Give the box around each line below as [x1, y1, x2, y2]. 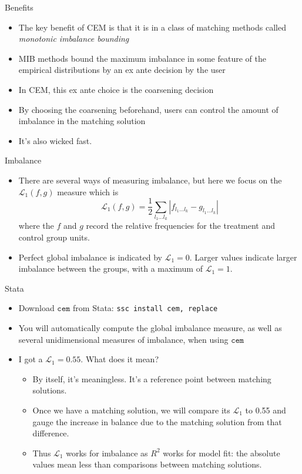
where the [18, 219, 54, 232]
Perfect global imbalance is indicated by [18, 251, 162, 263]
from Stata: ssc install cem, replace [73, 302, 218, 314]
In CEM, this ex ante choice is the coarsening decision [18, 83, 214, 95]
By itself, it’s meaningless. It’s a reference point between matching [32, 372, 271, 385]
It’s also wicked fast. [18, 134, 92, 146]
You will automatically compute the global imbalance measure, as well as [18, 321, 282, 333]
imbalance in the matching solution [18, 115, 146, 127]
